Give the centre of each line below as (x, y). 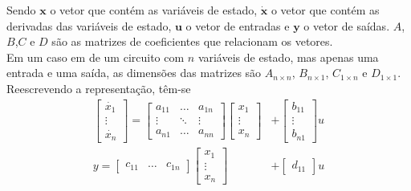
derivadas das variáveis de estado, (89, 25)
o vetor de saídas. (347, 25)
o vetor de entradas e (238, 25)
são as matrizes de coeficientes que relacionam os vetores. (192, 41)
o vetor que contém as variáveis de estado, (154, 10)
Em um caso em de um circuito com (96, 57)
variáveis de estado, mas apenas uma (288, 57)
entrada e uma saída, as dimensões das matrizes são (134, 73)
